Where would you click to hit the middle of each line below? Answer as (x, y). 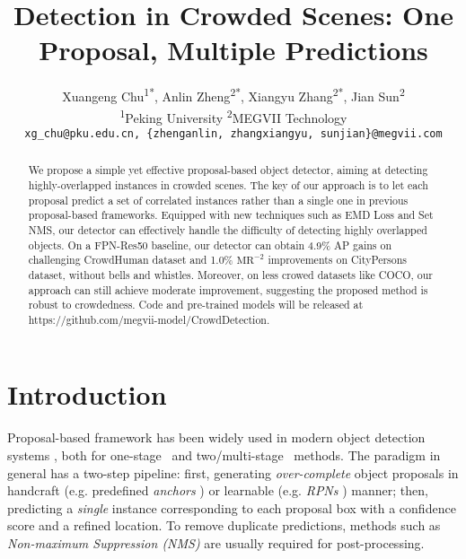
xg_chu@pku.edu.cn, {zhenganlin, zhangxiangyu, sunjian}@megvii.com (233, 133)
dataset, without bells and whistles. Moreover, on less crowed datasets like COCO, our (230, 274)
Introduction (87, 394)
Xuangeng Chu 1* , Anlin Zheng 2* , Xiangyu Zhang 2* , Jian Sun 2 (233, 95)
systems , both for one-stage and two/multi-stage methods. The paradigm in (224, 455)
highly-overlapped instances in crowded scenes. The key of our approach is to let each (228, 184)
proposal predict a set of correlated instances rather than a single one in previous (218, 200)
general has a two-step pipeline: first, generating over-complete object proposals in (233, 472)
